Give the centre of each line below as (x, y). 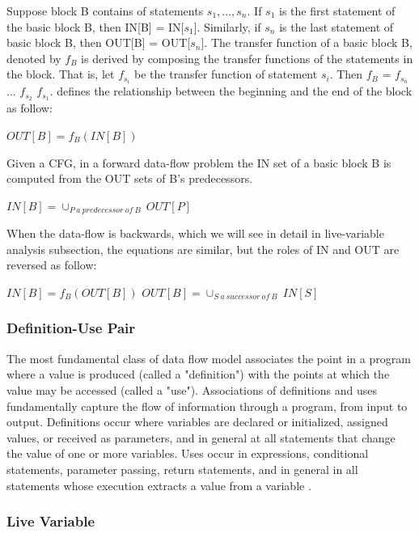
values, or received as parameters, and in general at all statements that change (201, 437)
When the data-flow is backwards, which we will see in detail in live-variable (195, 233)
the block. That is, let (61, 74)
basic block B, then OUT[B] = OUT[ (99, 42)
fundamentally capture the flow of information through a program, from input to (207, 406)
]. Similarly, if (227, 26)
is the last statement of (336, 26)
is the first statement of (337, 11)
